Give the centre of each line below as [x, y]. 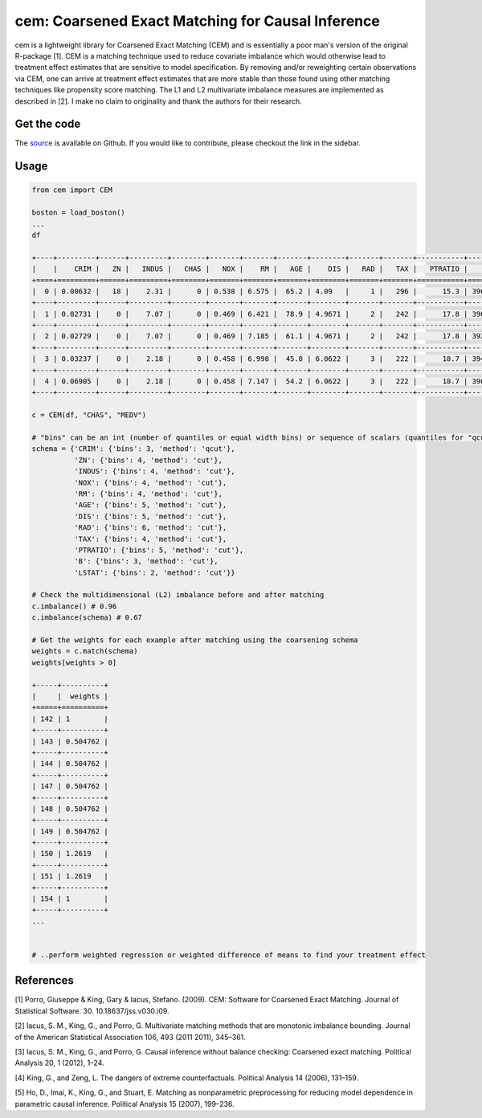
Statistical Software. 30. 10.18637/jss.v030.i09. [92, 1011]
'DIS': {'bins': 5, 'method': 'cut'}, [150, 516]
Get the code [48, 124]
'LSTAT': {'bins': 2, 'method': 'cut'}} [155, 572]
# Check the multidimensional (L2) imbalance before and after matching [178, 595]
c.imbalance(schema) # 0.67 [87, 618]
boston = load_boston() [79, 213]
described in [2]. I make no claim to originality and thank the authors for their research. [159, 101]
